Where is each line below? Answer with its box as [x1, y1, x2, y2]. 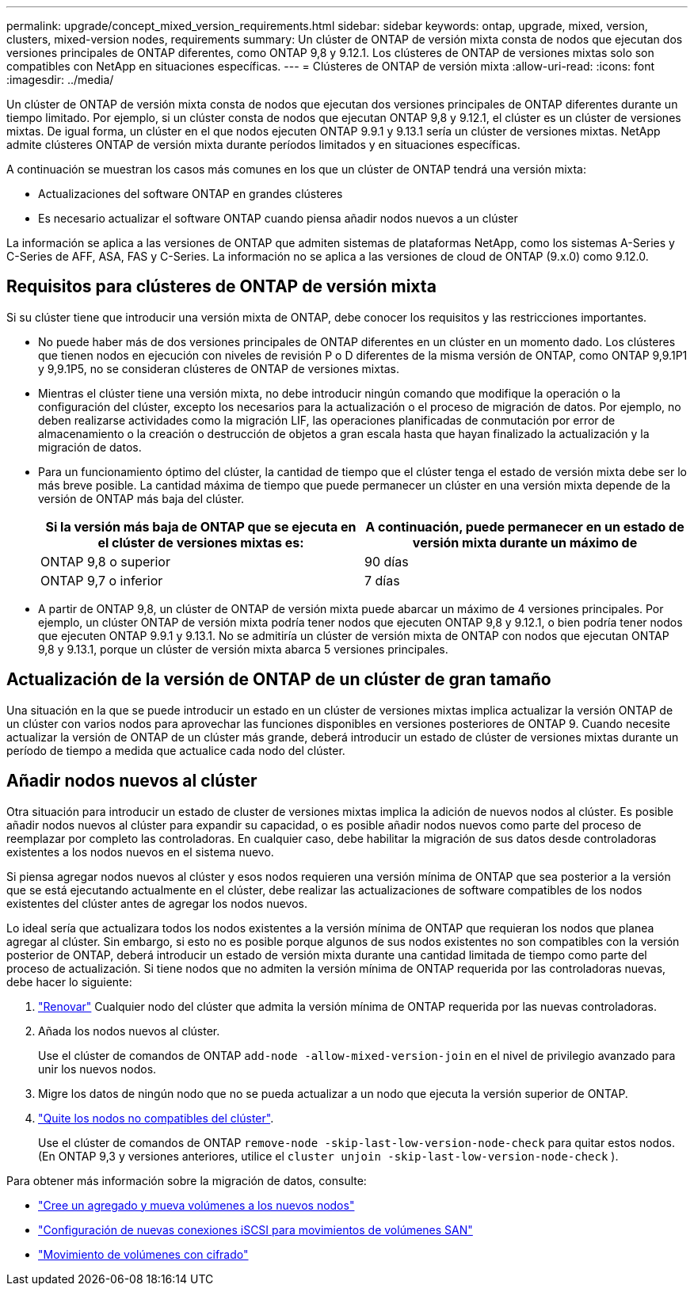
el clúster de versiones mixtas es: [97, 534, 304, 551]
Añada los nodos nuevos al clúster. [38, 1023, 220, 1038]
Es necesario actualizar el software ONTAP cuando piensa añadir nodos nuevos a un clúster [38, 212, 518, 225]
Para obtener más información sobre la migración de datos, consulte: [6, 1173, 367, 1187]
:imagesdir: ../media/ [6, 73, 114, 86]
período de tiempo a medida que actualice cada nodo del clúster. [6, 743, 345, 757]
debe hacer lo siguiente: [6, 974, 132, 989]
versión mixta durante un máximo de [412, 534, 638, 551]
